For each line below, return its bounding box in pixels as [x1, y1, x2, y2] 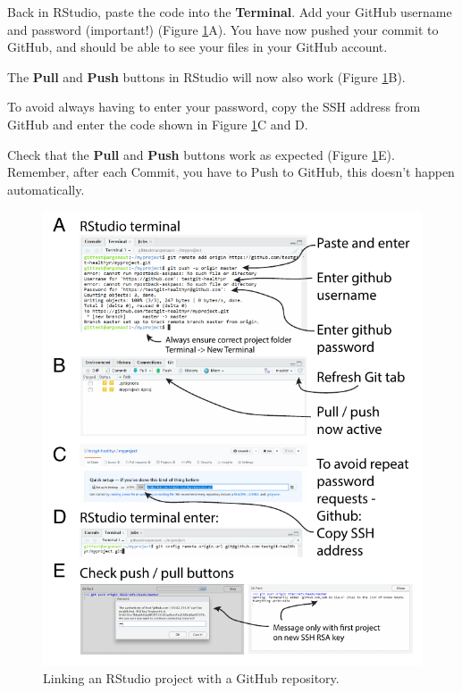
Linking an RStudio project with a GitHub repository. [43, 669, 340, 688]
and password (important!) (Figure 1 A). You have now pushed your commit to [7, 20, 439, 38]
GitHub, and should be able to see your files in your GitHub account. [7, 38, 388, 56]
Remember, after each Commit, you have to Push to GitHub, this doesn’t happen [7, 163, 455, 181]
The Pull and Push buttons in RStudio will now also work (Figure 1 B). [7, 67, 406, 86]
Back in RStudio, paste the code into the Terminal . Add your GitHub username [7, 3, 452, 21]
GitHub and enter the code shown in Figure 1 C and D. [7, 114, 308, 133]
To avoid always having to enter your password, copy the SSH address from [7, 97, 421, 116]
